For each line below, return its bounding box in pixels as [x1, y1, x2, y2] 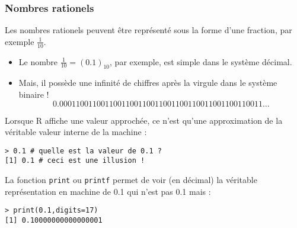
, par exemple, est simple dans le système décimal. [110, 55, 292, 68]
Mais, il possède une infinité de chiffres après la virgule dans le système [18, 76, 277, 89]
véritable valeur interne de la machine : [5, 126, 147, 138]
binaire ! [18, 88, 49, 101]
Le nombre [18, 55, 58, 68]
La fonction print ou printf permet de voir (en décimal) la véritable [5, 174, 257, 186]
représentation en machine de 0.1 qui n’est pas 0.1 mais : [5, 185, 211, 197]
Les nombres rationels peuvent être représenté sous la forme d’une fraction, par [5, 24, 292, 36]
